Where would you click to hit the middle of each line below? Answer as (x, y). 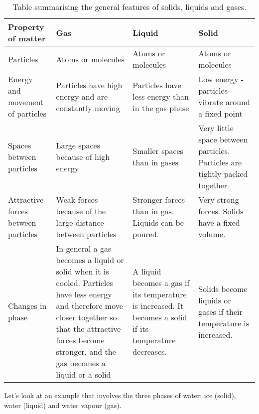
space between (223, 139)
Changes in (27, 306)
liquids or (215, 300)
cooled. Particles (84, 283)
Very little (216, 128)
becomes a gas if (161, 283)
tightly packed (223, 174)
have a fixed (219, 222)
